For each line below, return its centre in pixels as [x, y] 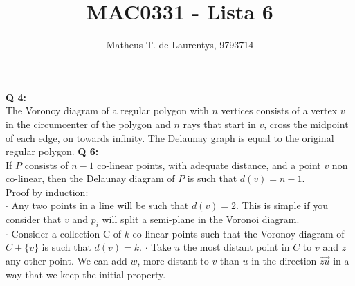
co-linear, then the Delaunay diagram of [90, 178]
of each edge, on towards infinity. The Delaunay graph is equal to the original [170, 137]
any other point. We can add [66, 261]
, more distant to [173, 261]
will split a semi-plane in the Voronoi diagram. [201, 219]
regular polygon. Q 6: [52, 151]
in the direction [284, 261]
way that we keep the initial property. [86, 274]
